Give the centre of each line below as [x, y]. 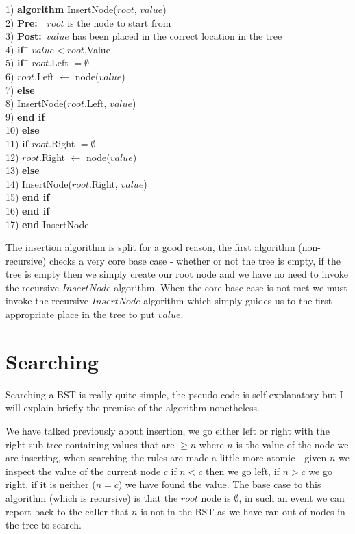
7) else [20, 89]
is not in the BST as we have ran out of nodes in [243, 511]
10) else [23, 130]
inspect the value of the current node [83, 471]
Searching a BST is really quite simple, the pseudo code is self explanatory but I [174, 394]
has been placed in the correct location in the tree [177, 36]
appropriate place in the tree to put [80, 314]
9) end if [25, 116]
